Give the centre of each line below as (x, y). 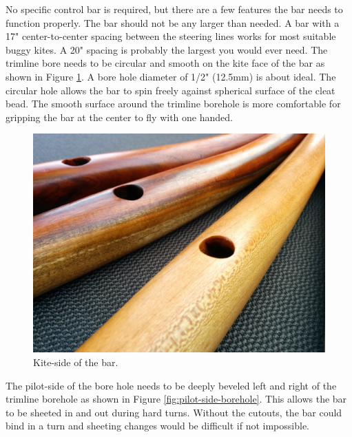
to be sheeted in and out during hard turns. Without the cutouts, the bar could (174, 412)
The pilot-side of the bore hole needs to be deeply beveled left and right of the (171, 385)
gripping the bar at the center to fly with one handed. (119, 117)
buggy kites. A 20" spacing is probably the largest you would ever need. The (167, 49)
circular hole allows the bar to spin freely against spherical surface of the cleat (170, 90)
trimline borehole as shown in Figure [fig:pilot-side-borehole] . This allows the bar (176, 399)
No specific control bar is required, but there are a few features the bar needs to (174, 9)
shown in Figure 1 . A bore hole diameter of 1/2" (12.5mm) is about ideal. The (171, 76)
